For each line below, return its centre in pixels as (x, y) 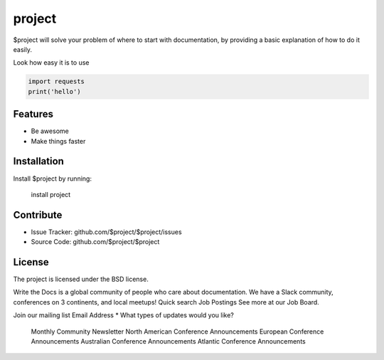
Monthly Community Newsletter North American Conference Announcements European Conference (177, 332)
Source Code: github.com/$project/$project (95, 242)
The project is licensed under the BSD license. (81, 279)
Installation (38, 161)
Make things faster (58, 141)
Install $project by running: (53, 179)
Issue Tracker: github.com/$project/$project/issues (106, 232)
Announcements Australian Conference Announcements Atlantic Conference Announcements (168, 342)
